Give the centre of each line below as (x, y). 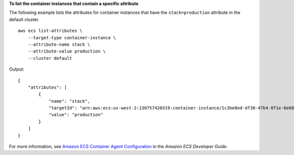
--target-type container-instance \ (72, 38)
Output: (17, 69)
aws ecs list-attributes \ (50, 31)
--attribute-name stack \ (59, 44)
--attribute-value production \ (67, 51)
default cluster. (24, 19)
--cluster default (50, 58)
